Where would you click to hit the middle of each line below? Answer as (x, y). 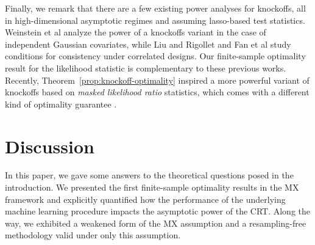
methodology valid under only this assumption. (93, 235)
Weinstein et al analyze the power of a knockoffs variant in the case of (136, 32)
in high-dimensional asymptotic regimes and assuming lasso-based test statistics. (155, 20)
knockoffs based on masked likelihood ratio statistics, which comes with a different (157, 92)
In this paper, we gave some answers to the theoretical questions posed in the (149, 175)
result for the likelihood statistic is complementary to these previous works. (146, 68)
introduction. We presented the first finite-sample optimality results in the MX (152, 187)
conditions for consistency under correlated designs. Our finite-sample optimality (155, 56)
